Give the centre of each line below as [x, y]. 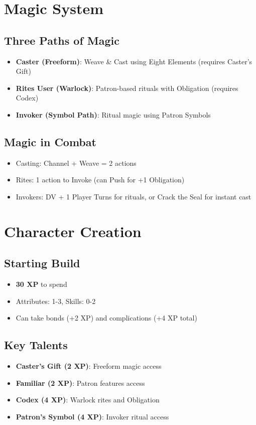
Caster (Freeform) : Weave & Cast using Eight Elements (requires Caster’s [134, 61]
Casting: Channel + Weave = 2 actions [76, 163]
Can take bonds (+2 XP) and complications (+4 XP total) [106, 318]
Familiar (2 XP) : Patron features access [80, 383]
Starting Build [42, 263]
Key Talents [36, 345]
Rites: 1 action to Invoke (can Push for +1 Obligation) [100, 180]
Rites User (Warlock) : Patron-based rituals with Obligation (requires [127, 88]
